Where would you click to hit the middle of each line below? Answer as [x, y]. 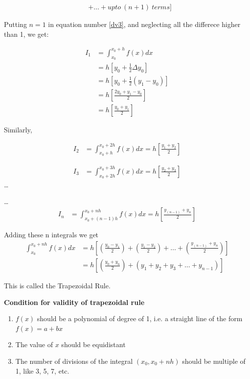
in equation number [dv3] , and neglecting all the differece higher [144, 24]
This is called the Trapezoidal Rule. [57, 286]
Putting [15, 24]
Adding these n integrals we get [51, 235]
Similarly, [18, 130]
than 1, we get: [26, 34]
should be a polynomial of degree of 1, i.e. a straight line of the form [140, 318]
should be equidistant [93, 344]
